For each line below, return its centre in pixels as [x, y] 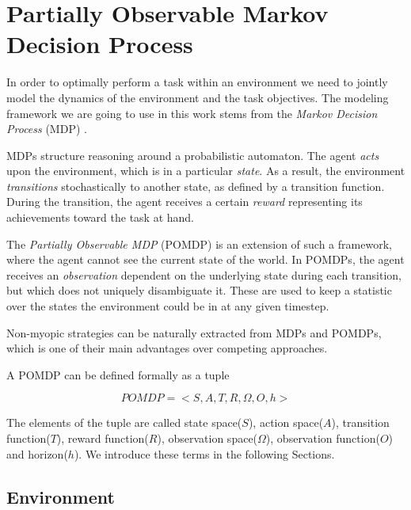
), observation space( [207, 438]
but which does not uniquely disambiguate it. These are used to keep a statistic [199, 290]
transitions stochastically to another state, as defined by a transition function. [196, 186]
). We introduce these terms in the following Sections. [204, 453]
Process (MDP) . [47, 129]
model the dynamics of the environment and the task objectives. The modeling [198, 97]
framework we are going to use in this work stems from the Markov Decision [192, 113]
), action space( [286, 422]
